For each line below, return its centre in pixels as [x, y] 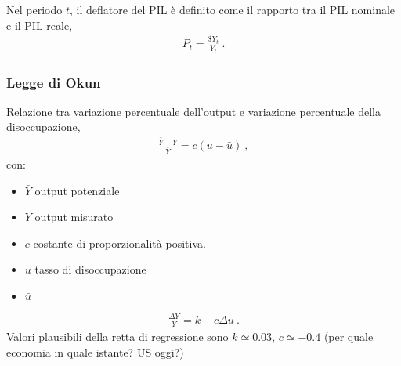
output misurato [74, 217]
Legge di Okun [54, 82]
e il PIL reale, [40, 25]
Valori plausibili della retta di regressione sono [117, 337]
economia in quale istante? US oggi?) [95, 352]
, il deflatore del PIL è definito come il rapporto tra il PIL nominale [232, 9]
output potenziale [77, 190]
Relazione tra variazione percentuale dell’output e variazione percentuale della [193, 111]
